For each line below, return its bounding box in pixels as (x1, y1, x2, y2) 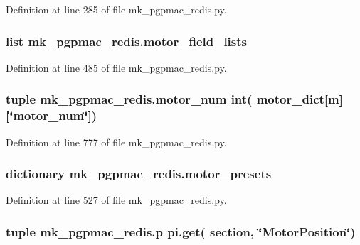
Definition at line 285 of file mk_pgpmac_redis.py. (6, 2, 227, 16)
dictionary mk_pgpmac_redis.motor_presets (6, 165, 272, 183)
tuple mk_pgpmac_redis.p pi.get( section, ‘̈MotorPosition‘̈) (6, 222, 356, 240)
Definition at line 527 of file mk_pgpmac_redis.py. (6, 192, 227, 207)
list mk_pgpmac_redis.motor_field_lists (6, 32, 247, 50)
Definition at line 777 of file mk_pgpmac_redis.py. (6, 134, 227, 149)
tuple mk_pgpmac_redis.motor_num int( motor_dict (6, 90, 324, 108)
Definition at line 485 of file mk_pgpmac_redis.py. (6, 60, 227, 75)
